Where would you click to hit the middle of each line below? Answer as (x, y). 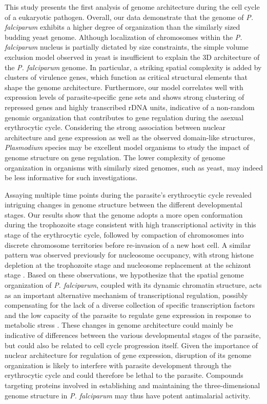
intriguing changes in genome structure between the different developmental (124, 205)
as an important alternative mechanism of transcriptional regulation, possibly (126, 295)
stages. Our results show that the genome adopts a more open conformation (124, 214)
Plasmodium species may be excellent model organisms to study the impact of (127, 147)
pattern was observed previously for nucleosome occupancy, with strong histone (129, 255)
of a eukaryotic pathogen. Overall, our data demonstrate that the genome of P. (129, 17)
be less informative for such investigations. (71, 177)
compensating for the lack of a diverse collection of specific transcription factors (130, 305)
